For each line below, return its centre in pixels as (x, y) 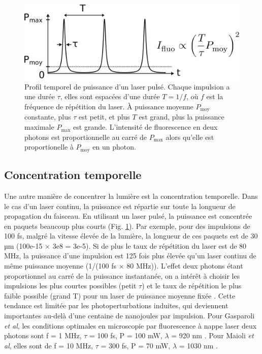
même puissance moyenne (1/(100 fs (60, 266)
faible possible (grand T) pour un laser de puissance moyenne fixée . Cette (120, 295)
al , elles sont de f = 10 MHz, (48, 345)
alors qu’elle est (190, 137)
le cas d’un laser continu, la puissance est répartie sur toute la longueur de (120, 206)
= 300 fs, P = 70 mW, (136, 345)
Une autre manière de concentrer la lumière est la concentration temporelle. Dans (131, 196)
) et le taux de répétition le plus (192, 286)
